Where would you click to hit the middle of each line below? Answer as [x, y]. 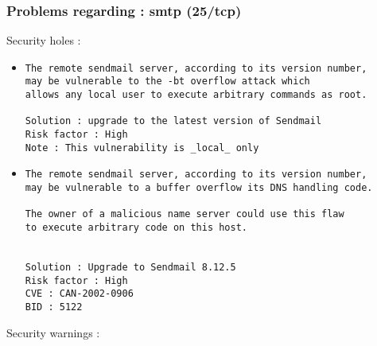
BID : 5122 [54, 307]
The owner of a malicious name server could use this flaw [185, 214]
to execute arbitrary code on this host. [136, 228]
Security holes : [44, 40]
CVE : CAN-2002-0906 [79, 294]
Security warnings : [53, 332]
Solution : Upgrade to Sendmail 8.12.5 [130, 267]
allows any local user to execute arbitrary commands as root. [196, 95]
